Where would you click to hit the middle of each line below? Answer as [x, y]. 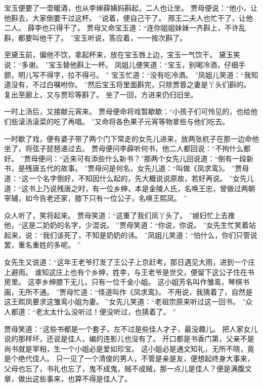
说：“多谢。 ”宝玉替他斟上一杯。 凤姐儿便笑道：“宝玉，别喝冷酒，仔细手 [125, 64]
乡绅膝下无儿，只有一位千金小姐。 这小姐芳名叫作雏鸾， [135, 282]
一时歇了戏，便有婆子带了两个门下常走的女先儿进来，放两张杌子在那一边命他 [131, 138]
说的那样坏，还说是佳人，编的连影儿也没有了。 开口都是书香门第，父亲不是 [129, 339]
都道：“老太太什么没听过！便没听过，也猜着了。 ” [93, 312]
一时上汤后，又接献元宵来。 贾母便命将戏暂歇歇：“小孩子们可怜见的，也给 [127, 111]
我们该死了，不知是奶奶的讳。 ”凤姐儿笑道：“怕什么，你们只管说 [150, 235]
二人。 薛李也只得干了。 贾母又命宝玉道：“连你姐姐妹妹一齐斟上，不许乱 [125, 28]
